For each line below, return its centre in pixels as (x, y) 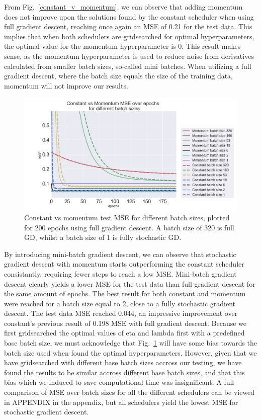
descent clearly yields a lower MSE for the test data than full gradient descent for (130, 283)
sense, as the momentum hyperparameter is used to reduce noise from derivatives (129, 56)
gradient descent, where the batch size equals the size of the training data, (118, 76)
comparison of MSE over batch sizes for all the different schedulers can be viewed (129, 392)
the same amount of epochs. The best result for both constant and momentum (125, 293)
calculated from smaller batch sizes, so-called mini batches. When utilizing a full (128, 66)
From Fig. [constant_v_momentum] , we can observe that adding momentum (123, 7)
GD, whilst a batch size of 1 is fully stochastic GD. (103, 237)
